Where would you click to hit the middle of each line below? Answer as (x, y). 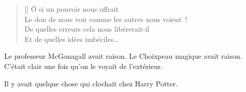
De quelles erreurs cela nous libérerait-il (87, 29)
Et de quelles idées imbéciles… (71, 39)
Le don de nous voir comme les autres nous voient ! (106, 19)
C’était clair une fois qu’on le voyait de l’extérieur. (83, 66)
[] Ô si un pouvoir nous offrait (71, 9)
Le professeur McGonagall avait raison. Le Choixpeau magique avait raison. (123, 56)
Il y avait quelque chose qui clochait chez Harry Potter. (91, 83)
